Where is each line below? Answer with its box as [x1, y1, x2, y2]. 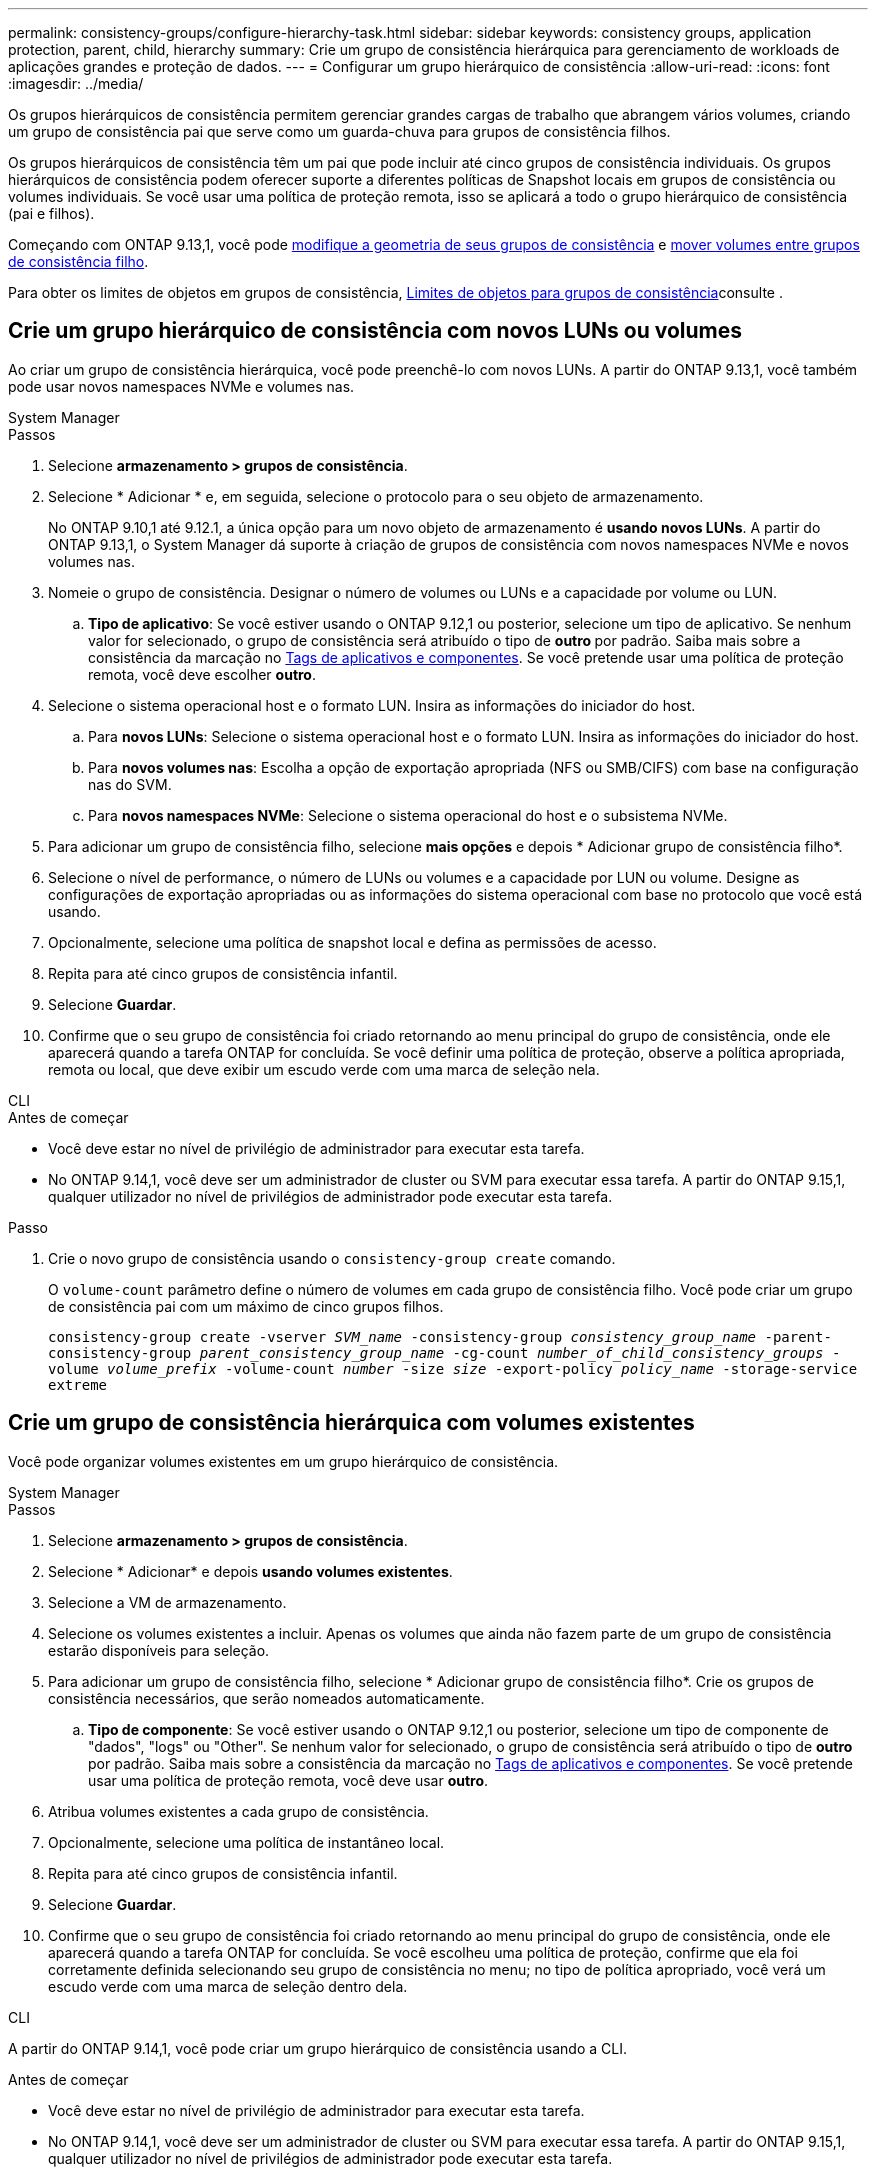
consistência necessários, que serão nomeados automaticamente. [48, 1689, 485, 1707]
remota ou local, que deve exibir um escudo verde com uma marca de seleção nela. [48, 1060, 600, 1078]
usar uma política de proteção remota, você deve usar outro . [88, 1771, 489, 1789]
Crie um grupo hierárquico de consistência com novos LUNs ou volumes [8, 318, 743, 344]
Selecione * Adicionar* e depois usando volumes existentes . [48, 1562, 453, 1580]
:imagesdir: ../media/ [8, 75, 144, 92]
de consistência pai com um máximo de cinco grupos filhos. [48, 1297, 444, 1315]
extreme [48, 1376, 108, 1393]
